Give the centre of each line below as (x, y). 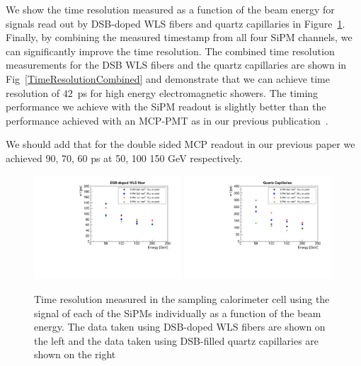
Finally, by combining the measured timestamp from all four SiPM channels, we (179, 37)
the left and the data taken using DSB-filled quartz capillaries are (177, 340)
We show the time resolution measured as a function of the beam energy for (170, 9)
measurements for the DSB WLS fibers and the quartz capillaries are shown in (176, 65)
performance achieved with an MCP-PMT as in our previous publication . (167, 120)
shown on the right (75, 354)
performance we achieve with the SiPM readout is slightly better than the (166, 107)
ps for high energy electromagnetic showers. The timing (198, 92)
